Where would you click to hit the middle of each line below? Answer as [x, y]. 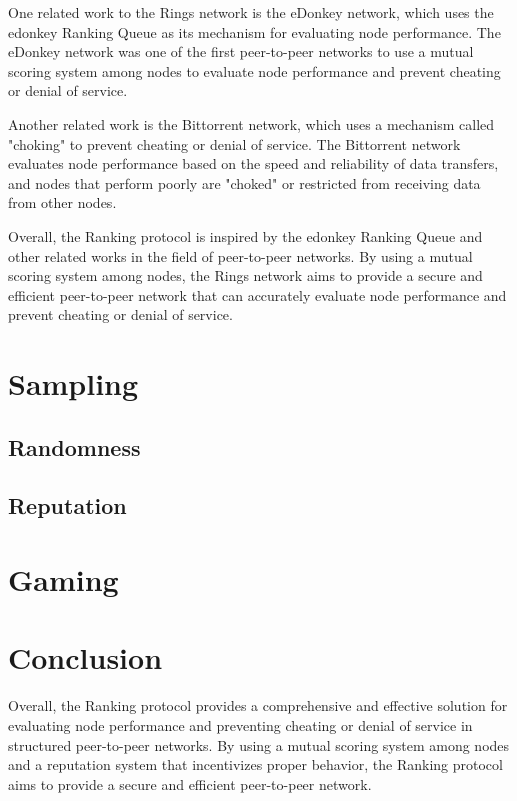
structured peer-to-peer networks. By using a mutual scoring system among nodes [259, 744]
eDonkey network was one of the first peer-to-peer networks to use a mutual [241, 51]
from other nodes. [62, 202]
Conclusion [85, 657]
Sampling [73, 383]
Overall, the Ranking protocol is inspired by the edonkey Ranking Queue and [245, 235]
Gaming [63, 579]
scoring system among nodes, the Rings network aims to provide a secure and [245, 275]
